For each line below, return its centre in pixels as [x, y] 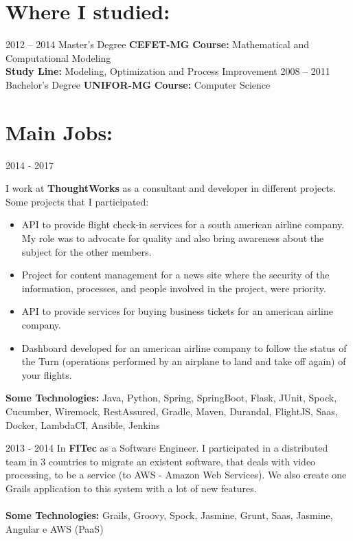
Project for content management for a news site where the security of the [175, 275]
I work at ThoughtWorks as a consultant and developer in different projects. [171, 188]
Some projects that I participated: [77, 201]
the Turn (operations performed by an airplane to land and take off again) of [184, 361]
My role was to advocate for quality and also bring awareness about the [173, 238]
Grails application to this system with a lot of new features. [131, 488]
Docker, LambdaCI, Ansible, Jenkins [83, 424]
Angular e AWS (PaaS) [55, 528]
